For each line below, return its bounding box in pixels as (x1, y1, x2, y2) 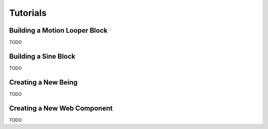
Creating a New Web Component (9, 104, 113, 112)
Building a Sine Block (9, 52, 75, 60)
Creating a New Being (9, 78, 78, 86)
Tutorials (9, 7, 47, 18)
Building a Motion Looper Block (9, 26, 108, 35)
